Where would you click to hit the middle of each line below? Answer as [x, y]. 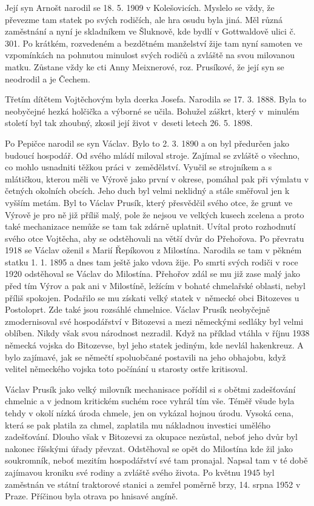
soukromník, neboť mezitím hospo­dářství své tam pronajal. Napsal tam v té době [156, 460]
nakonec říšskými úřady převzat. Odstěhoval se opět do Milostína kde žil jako [149, 448]
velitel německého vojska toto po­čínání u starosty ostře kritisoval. [126, 369]
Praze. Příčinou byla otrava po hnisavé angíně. [92, 496]
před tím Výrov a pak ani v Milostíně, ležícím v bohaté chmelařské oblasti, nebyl [155, 286]
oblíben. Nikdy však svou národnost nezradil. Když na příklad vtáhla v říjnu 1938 [157, 333]
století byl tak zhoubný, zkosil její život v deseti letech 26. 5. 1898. [129, 123]
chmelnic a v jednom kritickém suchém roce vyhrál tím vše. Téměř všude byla [150, 401]
